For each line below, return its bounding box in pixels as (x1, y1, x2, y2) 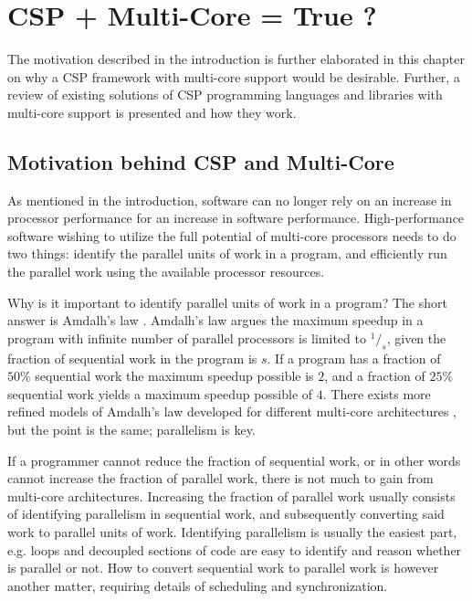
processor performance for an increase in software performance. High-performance (7, 208, 465, 227)
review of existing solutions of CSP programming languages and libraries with (7, 85, 443, 104)
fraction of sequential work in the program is (7, 348, 257, 367)
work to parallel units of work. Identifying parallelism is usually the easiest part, (7, 522, 457, 541)
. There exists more (322, 384, 431, 403)
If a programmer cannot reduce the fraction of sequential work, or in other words (7, 450, 461, 469)
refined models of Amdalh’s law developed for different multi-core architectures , (7, 402, 457, 421)
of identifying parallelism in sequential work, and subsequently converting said (7, 504, 445, 523)
